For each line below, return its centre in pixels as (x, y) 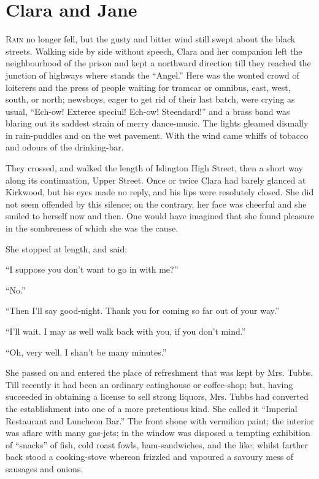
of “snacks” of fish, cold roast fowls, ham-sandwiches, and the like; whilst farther (157, 444)
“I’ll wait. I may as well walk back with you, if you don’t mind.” (126, 331)
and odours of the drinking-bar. (65, 147)
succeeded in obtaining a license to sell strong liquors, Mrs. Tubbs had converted (157, 396)
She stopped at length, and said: (67, 248)
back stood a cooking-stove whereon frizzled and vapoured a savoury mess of (150, 457)
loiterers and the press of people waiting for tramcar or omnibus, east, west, (148, 87)
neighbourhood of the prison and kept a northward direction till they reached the (158, 63)
